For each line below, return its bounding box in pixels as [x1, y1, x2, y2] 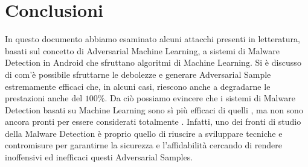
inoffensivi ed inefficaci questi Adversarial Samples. [5, 151, 193, 163]
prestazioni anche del [5, 92, 83, 104]
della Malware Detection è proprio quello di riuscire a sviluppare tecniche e [5, 127, 283, 139]
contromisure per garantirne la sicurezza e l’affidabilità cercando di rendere [5, 139, 283, 151]
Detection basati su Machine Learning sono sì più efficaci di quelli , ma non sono [5, 103, 303, 116]
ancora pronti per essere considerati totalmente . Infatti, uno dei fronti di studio [5, 115, 301, 128]
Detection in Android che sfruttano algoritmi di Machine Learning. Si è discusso [5, 56, 301, 69]
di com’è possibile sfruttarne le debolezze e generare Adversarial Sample [5, 68, 271, 80]
